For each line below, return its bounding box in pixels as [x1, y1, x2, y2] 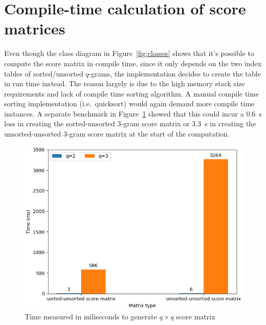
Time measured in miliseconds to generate [25, 311, 157, 322]
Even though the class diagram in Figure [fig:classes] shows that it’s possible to [4, 48, 254, 59]
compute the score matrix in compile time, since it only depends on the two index [4, 58, 262, 68]
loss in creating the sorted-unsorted [4, 118, 115, 129]
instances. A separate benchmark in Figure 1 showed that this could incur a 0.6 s [4, 108, 262, 119]
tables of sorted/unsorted [4, 68, 83, 79]
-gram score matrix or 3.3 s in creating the [121, 118, 256, 129]
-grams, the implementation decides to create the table [88, 68, 261, 79]
